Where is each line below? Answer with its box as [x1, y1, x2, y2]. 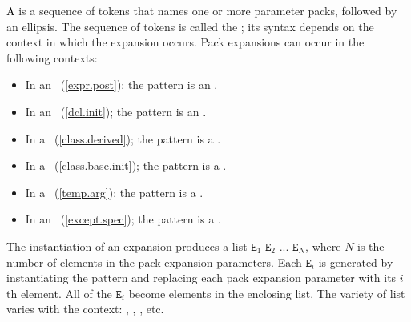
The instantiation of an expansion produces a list [6, 237, 248, 254]
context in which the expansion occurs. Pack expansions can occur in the [6, 34, 365, 50]
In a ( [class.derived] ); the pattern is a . [25, 130, 221, 147]
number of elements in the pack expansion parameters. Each [6, 253, 302, 270]
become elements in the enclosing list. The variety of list [128, 284, 405, 301]
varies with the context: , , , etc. [6, 300, 164, 317]
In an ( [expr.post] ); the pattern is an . [25, 76, 218, 93]
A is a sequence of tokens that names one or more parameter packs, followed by [6, 2, 397, 18]
